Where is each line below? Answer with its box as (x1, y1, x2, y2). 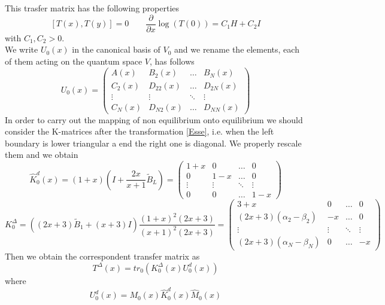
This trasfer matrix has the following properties (5, 2, 180, 14)
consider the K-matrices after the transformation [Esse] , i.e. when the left (5, 125, 274, 138)
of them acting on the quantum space (5, 54, 143, 67)
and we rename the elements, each (174, 43, 299, 56)
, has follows (149, 54, 195, 67)
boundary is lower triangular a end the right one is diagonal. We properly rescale (5, 136, 302, 149)
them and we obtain (5, 148, 78, 161)
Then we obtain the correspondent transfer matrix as (5, 250, 200, 263)
